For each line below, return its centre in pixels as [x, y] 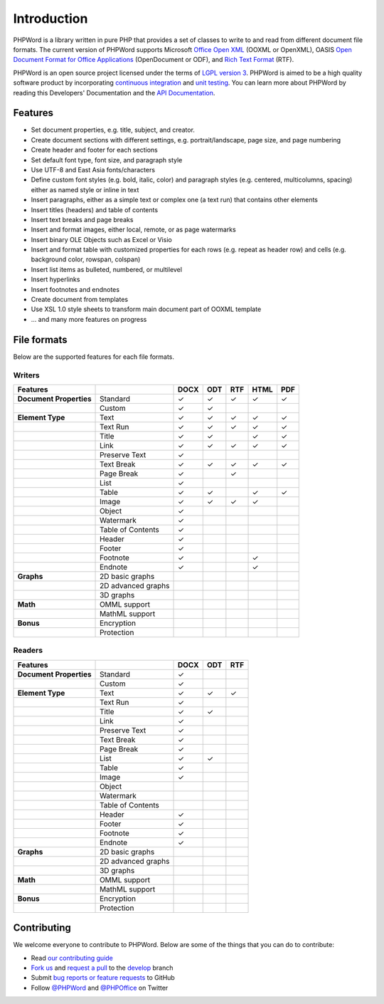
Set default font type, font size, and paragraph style [107, 160]
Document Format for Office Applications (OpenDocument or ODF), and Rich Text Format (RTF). [154, 60]
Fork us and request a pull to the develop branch [102, 968]
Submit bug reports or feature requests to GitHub [103, 978]
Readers [28, 650]
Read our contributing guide [72, 958]
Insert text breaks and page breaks [82, 219]
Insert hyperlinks [55, 279]
